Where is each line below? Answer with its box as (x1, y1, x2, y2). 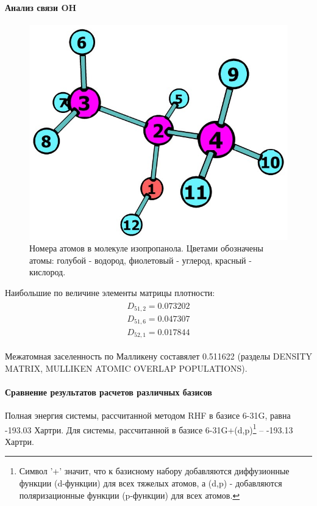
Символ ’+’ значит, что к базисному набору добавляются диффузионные (19, 464, 290, 477)
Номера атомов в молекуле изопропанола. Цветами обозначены (29, 242, 263, 255)
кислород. (29, 266, 66, 278)
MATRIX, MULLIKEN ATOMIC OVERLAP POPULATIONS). (5, 361, 248, 374)
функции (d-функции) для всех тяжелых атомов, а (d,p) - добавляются (19, 477, 282, 489)
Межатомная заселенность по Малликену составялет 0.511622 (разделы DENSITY (5, 349, 312, 362)
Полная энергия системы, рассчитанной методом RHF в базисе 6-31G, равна (5, 408, 291, 421)
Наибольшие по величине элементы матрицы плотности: (5, 286, 215, 298)
